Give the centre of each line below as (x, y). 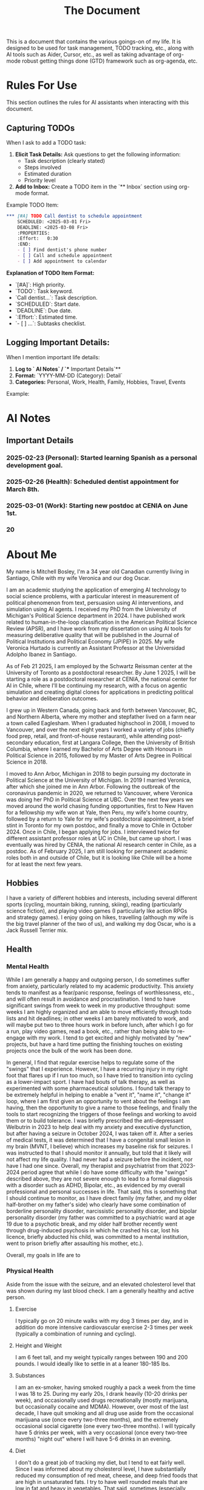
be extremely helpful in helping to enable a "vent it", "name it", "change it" (99, 1095)
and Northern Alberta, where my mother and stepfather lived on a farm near (101, 716)
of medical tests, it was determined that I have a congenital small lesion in (99, 1140)
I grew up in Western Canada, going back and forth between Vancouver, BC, (102, 710)
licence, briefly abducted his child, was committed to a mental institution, (98, 1237)
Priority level (40, 180)
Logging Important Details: (58, 343)
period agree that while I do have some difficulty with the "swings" (104, 1172)
